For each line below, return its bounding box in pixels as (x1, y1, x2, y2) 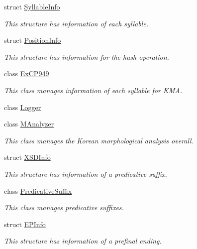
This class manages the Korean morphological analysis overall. (4, 135, 194, 145)
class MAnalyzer (4, 119, 54, 129)
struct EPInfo (4, 219, 46, 229)
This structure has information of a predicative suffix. (4, 168, 167, 179)
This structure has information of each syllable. (4, 18, 149, 28)
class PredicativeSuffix (4, 185, 72, 196)
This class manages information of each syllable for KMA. (4, 85, 182, 95)
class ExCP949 (4, 68, 49, 79)
